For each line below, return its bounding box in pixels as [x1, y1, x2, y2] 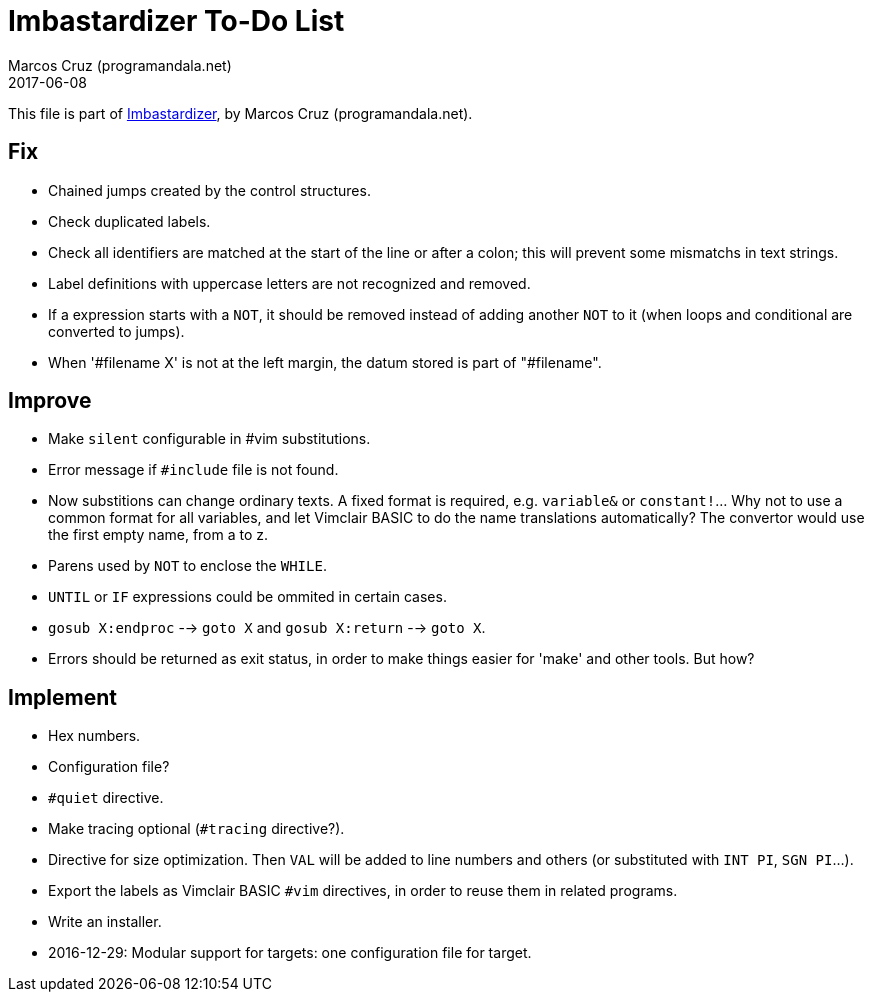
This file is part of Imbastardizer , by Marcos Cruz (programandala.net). [8, 104, 473, 122]
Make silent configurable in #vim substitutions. [48, 430, 371, 448]
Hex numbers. [48, 727, 141, 745]
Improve [8, 388, 92, 414]
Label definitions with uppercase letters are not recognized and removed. [48, 274, 531, 292]
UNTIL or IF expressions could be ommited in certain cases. [48, 588, 447, 606]
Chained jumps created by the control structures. [48, 181, 371, 199]
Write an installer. [48, 913, 162, 931]
